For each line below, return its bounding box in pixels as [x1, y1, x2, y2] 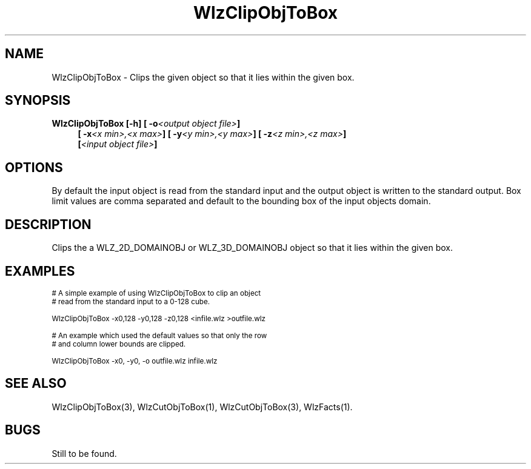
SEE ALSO [5, 376, 67, 391]
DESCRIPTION [5, 216, 92, 232]
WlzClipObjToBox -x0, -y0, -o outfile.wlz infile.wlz [52, 356, 218, 365]
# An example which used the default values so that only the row [52, 331, 267, 340]
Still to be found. [52, 448, 117, 459]
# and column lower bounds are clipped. [52, 339, 186, 348]
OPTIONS [5, 159, 63, 175]
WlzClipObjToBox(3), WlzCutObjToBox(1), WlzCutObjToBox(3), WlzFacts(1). [52, 401, 353, 412]
